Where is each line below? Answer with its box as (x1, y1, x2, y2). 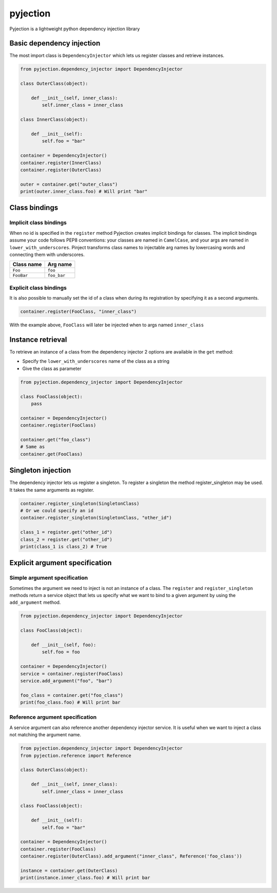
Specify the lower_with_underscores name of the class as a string (22, 358, 169, 364)
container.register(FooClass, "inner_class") (20, 309, 137, 314)
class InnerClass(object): (20, 117, 88, 123)
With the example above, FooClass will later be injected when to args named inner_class (9, 322, 204, 328)
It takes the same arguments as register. (9, 487, 94, 493)
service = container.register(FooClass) (20, 671, 123, 677)
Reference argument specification (9, 714, 97, 721)
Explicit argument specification (9, 559, 112, 567)
